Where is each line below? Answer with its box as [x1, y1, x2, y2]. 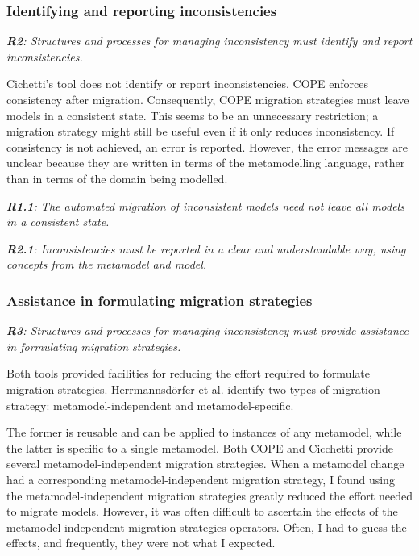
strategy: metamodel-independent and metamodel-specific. [6, 396, 294, 413]
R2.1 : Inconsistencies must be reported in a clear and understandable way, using [6, 240, 406, 257]
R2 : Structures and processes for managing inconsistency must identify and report [6, 32, 413, 49]
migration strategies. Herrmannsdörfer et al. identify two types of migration [6, 380, 380, 397]
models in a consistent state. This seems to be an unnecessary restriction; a [6, 107, 379, 123]
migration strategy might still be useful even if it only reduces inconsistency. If [6, 123, 395, 140]
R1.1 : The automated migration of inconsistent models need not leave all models [6, 197, 404, 214]
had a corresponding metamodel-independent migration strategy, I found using [6, 470, 395, 487]
